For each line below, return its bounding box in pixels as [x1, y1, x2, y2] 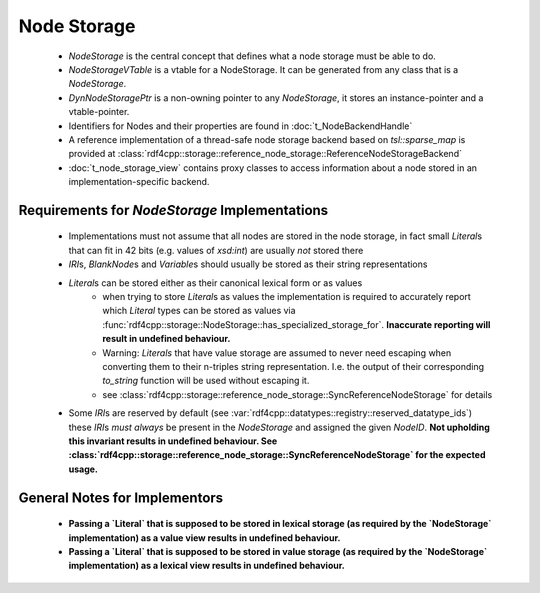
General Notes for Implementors [18, 489, 224, 506]
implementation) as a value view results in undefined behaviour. [68, 531, 341, 544]
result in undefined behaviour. [102, 333, 231, 345]
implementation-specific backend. [68, 176, 210, 188]
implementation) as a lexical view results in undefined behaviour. [68, 560, 345, 572]
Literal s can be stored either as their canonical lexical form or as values [68, 276, 363, 289]
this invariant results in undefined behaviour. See [68, 435, 278, 447]
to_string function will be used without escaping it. [102, 375, 310, 387]
